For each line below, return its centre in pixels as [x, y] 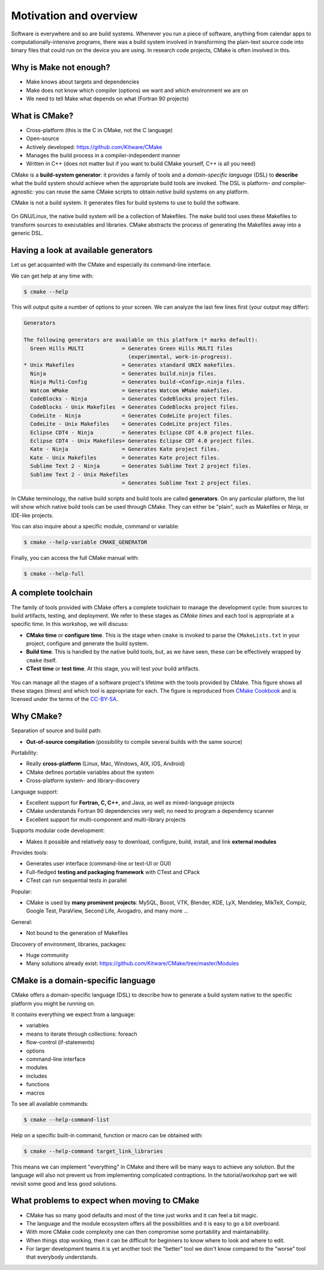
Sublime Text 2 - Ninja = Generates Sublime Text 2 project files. [141, 466]
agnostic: [22, 192]
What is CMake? [42, 116]
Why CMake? [37, 716]
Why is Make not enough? [61, 68]
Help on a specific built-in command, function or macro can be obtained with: [107, 1135]
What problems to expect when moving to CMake [105, 1201]
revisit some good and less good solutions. [64, 1183]
